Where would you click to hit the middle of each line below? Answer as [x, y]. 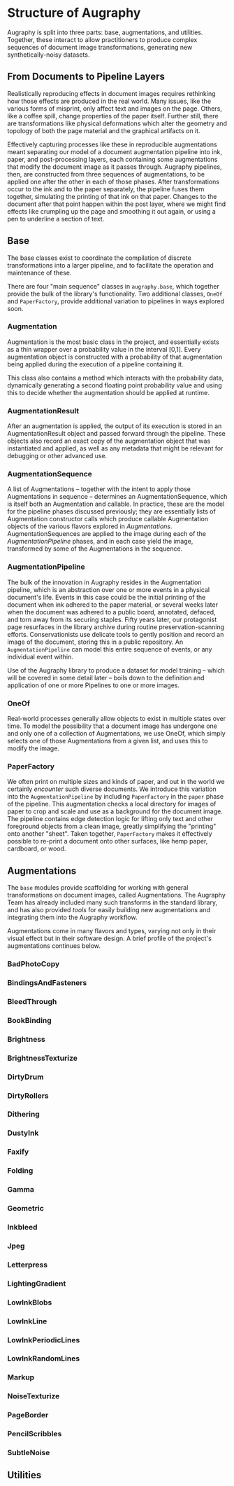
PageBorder [28, 1415]
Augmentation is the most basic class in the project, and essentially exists [114, 342]
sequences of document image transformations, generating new [100, 47]
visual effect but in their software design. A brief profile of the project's [109, 938]
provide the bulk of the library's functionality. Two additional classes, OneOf [115, 294]
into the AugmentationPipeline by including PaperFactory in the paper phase [116, 797]
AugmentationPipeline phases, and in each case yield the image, [100, 542]
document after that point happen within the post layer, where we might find [116, 204]
